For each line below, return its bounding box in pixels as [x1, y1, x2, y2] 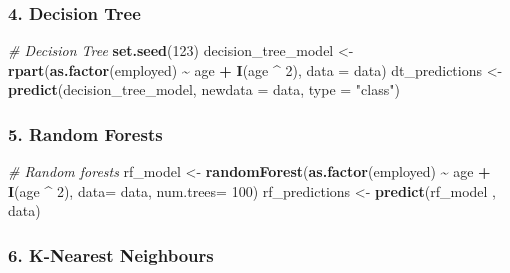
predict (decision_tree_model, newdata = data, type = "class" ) [8, 79, 400, 100]
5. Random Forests [8, 121, 163, 146]
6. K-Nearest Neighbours [8, 242, 214, 267]
